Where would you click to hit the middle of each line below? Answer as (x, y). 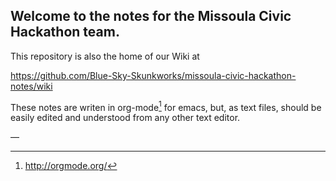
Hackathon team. (65, 32)
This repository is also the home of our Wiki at (105, 56)
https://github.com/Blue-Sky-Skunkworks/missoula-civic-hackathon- (153, 75)
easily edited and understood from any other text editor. (125, 118)
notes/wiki (31, 86)
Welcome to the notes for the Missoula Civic (151, 16)
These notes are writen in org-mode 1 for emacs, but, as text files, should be (166, 106)
